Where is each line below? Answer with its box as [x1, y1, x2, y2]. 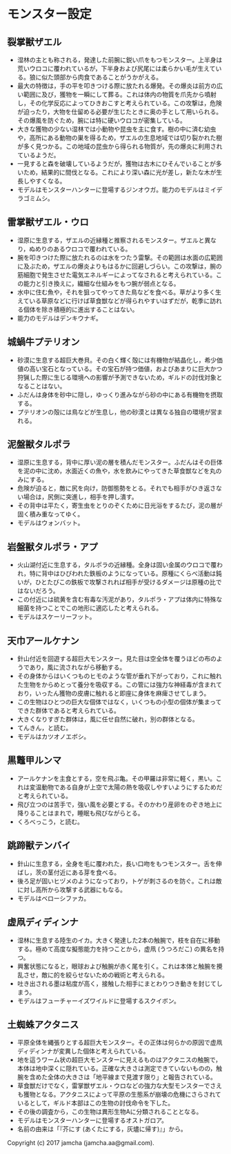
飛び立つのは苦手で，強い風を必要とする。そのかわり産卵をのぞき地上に [17, 800, 223, 809]
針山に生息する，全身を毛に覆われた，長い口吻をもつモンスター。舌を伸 [17, 859, 222, 867]
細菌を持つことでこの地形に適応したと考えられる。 [17, 604, 163, 613]
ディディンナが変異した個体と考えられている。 [17, 1047, 150, 1056]
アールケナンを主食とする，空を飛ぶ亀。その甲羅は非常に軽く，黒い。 [17, 774, 217, 782]
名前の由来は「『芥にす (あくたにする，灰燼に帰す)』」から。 [17, 1125, 188, 1133]
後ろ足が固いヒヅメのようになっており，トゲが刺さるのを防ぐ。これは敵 [17, 876, 222, 885]
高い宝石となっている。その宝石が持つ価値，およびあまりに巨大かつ [29, 364, 223, 372]
